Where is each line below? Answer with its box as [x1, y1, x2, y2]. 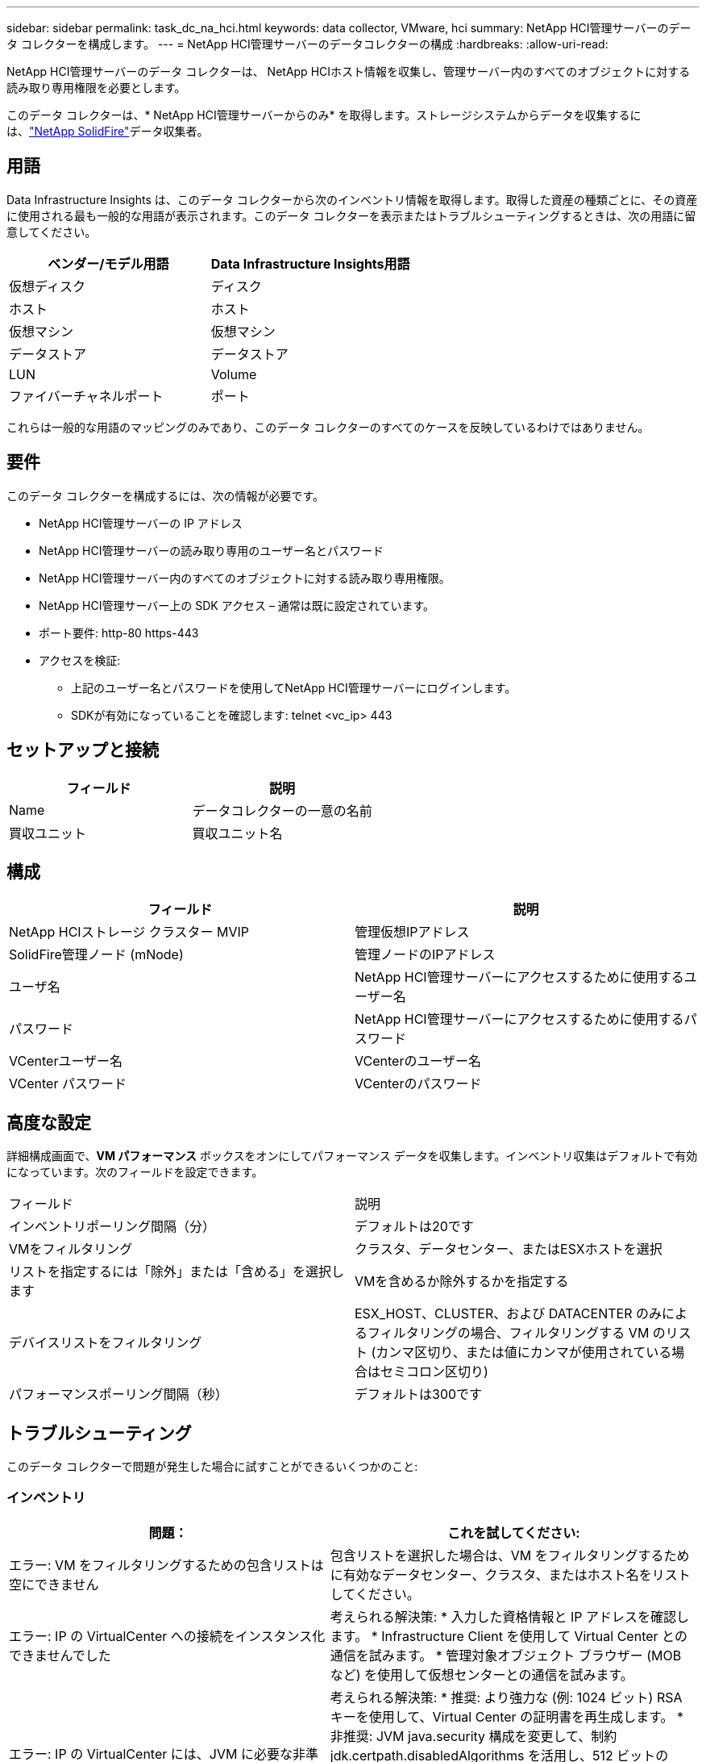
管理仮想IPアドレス [355, 924, 470, 941]
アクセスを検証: [39, 653, 121, 667]
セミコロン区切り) [380, 1363, 488, 1380]
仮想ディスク [9, 278, 85, 294]
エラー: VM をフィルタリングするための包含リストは [9, 1556, 324, 1573]
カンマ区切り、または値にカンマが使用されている [376, 1344, 672, 1361]
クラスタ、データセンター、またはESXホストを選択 [355, 1241, 662, 1258]
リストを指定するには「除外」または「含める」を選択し [9, 1263, 345, 1280]
